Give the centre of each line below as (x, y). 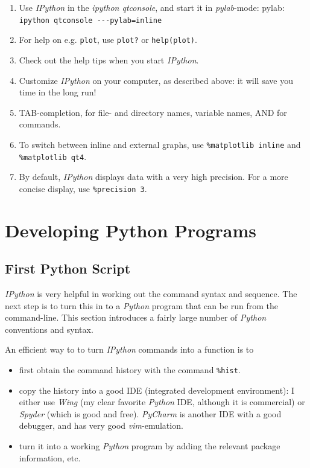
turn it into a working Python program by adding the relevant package (150, 446)
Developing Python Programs (131, 230)
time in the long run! (58, 92)
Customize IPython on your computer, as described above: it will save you (156, 80)
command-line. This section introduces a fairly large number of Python (136, 317)
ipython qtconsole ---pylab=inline (90, 20)
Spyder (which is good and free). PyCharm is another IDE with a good (150, 413)
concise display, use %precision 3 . (83, 188)
